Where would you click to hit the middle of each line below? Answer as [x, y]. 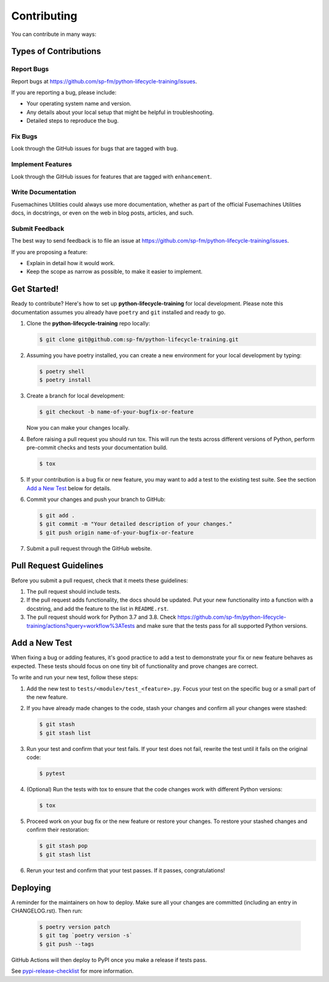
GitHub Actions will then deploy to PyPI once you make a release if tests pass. [109, 959]
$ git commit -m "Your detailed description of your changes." [136, 524]
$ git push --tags [67, 944]
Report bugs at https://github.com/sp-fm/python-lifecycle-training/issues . [104, 81]
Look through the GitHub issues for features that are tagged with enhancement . [111, 176]
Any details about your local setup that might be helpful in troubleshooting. [120, 112]
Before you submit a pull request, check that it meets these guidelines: [100, 580]
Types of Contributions [56, 52]
